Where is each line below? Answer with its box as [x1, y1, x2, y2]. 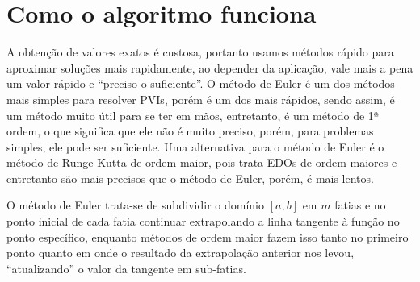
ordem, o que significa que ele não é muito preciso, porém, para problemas [6, 122, 374, 139]
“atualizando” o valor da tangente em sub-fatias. [6, 259, 246, 276]
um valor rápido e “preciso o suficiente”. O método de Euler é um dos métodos [6, 75, 395, 92]
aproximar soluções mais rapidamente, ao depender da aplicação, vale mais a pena [6, 59, 414, 76]
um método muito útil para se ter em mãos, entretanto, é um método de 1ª [6, 106, 380, 123]
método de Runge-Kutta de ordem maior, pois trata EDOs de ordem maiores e [6, 154, 397, 171]
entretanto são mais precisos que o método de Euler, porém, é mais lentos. [6, 169, 374, 186]
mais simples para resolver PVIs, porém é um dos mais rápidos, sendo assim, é [6, 90, 395, 107]
